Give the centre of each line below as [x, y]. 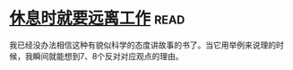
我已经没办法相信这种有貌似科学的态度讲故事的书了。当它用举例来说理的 [142, 45]
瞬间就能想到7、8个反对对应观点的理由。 [108, 56]
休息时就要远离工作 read [97, 18]
